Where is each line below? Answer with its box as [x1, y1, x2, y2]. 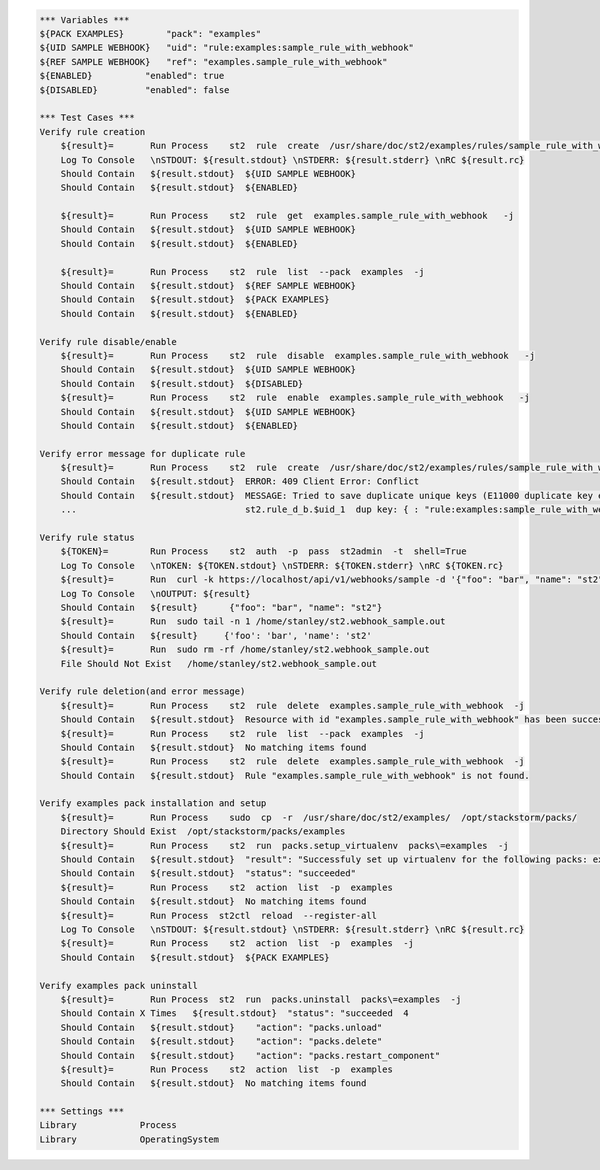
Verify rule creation [39, 126, 146, 137]
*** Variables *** [39, 14, 130, 25]
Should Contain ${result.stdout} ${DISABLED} [60, 378, 304, 389]
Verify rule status [39, 532, 135, 544]
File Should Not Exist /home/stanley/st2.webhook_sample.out [60, 658, 378, 669]
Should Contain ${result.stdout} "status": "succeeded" [60, 868, 357, 879]
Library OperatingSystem [39, 1133, 220, 1145]
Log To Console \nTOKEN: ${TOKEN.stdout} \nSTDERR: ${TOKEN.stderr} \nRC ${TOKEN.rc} [60, 560, 504, 571]
